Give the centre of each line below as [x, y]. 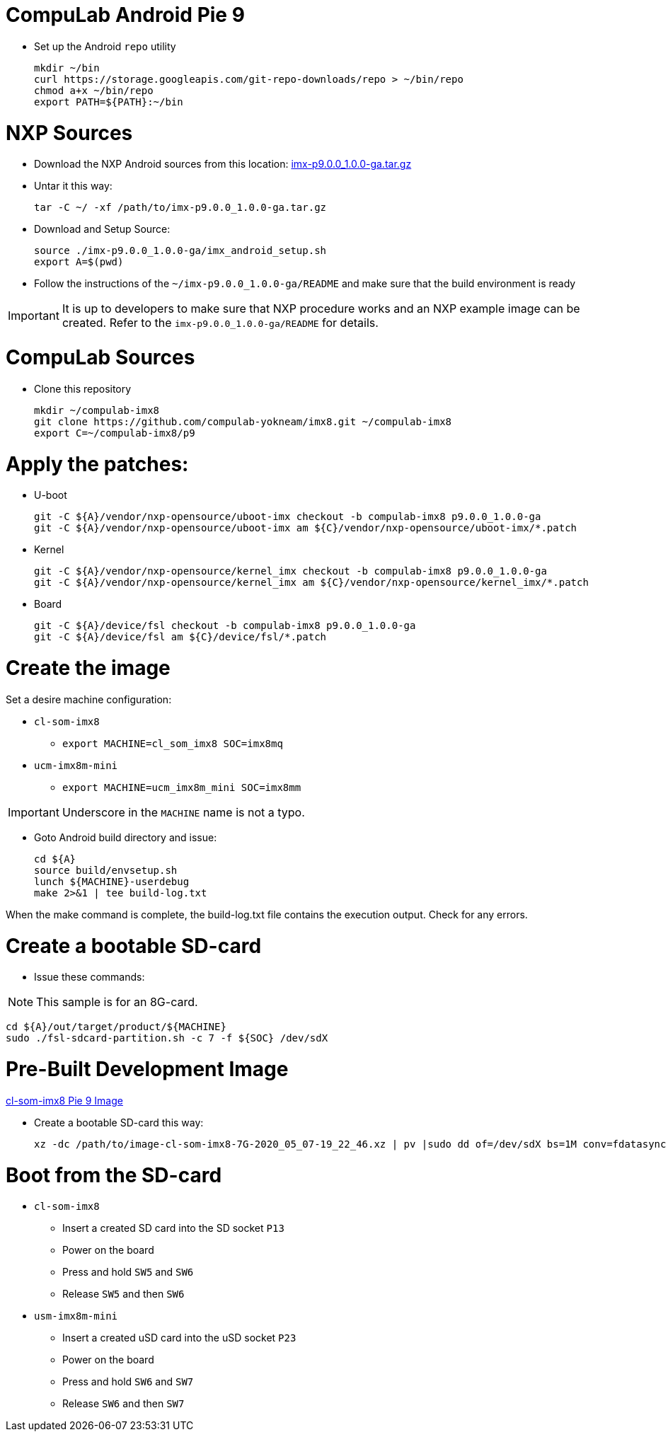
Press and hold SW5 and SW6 [128, 1272]
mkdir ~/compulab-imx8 [97, 410]
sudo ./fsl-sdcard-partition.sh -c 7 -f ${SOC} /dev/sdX [167, 1038]
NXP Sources [69, 133]
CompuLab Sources [100, 357]
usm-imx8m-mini [76, 1316]
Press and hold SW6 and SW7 [128, 1382]
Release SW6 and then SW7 [123, 1404]
